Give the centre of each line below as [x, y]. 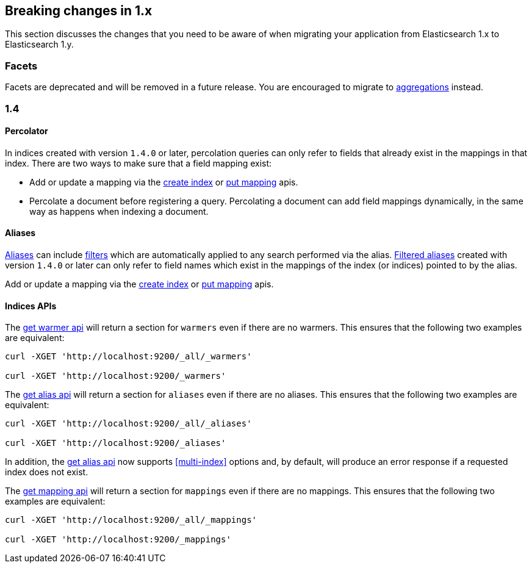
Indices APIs [31, 306]
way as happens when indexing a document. [119, 211]
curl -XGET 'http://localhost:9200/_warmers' [116, 376]
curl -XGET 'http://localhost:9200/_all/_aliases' [128, 424]
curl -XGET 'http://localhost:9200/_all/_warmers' [128, 357]
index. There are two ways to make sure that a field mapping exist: [138, 163]
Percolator [27, 131]
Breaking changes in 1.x [79, 11]
